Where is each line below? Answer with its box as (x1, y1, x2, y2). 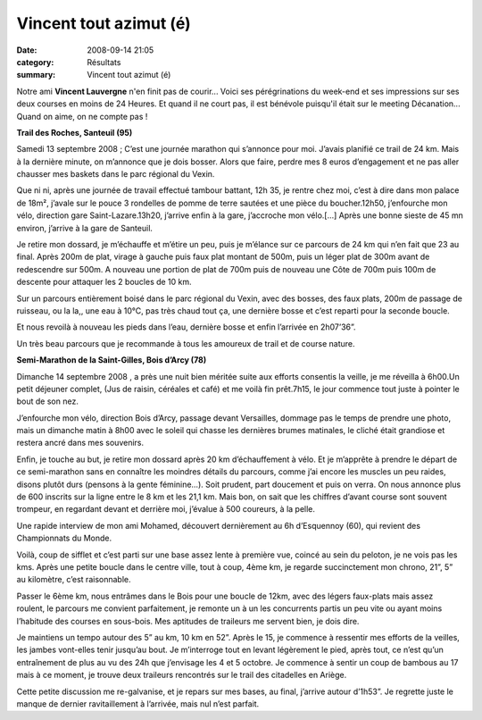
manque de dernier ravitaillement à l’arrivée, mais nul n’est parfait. (16, 698, 260, 709)
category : (16, 56, 54, 67)
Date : (16, 45, 37, 55)
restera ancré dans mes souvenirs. (16, 438, 145, 448)
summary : (16, 70, 56, 80)
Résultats (87, 56, 121, 67)
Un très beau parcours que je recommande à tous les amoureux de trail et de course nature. (16, 338, 356, 348)
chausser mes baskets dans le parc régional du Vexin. (16, 169, 215, 180)
